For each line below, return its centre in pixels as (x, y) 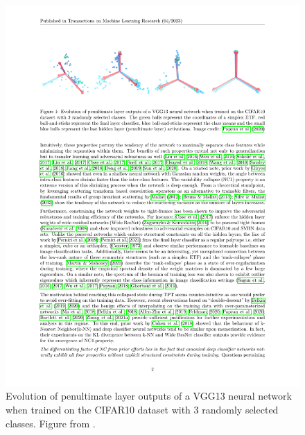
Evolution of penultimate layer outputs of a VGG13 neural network (149, 396)
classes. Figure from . (51, 423)
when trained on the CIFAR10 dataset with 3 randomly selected (142, 410)
